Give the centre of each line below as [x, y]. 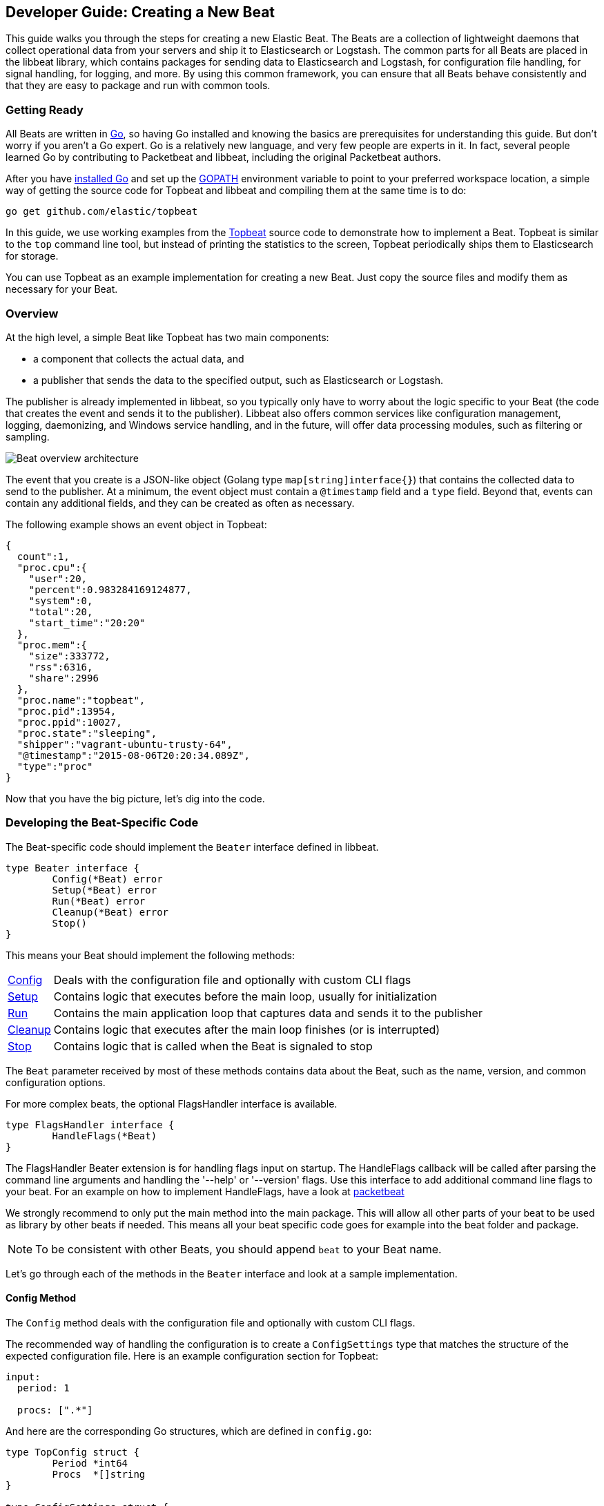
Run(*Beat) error [99, 901]
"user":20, [58, 578]
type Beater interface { [72, 868]
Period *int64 [90, 1463]
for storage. [32, 256]
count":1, [43, 556]
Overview [32, 313]
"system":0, [61, 600]
